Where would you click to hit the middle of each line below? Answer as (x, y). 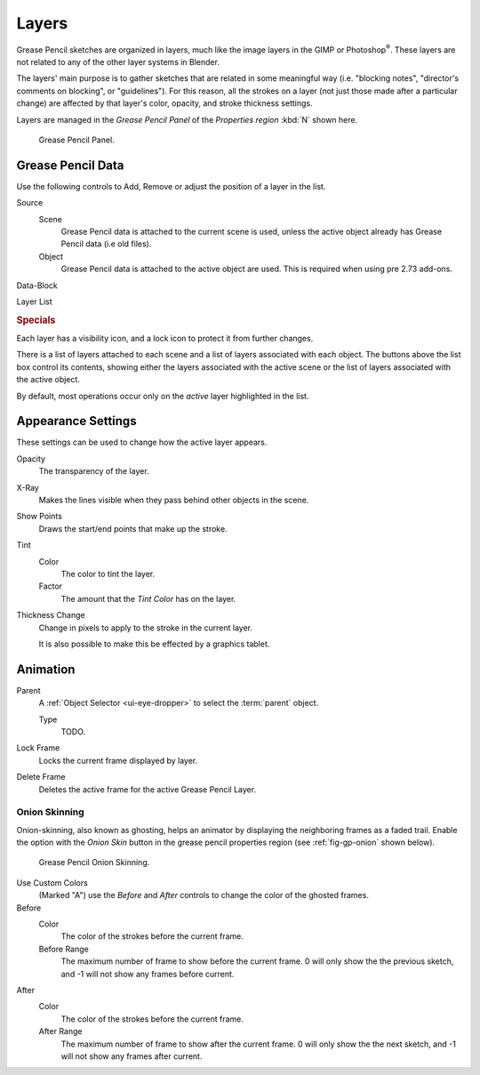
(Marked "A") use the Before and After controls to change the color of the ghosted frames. (204, 895)
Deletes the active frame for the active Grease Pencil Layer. (148, 789)
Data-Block (37, 285)
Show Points (39, 517)
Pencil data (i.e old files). (106, 244)
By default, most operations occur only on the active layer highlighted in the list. (163, 396)
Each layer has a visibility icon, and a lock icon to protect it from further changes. (165, 338)
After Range (60, 1031)
